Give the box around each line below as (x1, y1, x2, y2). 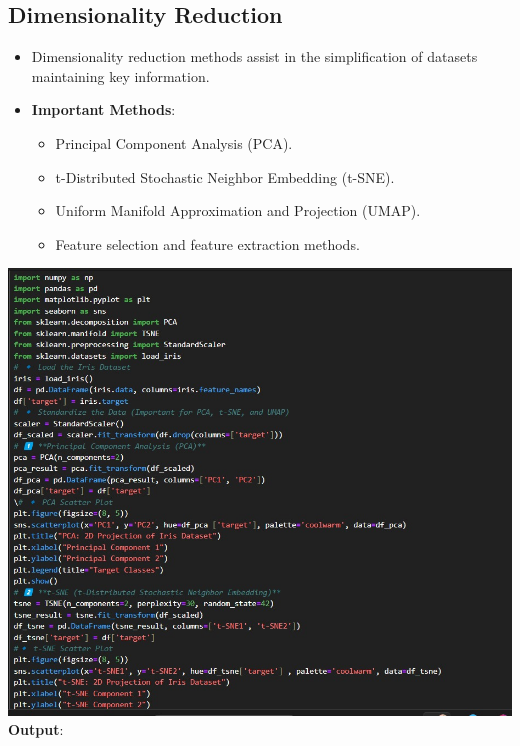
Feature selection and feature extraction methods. (55, 233, 360, 254)
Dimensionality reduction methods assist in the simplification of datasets (31, 46, 478, 67)
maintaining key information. (31, 65, 210, 86)
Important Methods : (31, 99, 176, 120)
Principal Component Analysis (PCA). (55, 132, 293, 153)
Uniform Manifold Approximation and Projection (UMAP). (55, 200, 421, 221)
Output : (8, 719, 64, 740)
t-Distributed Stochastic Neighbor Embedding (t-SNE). (55, 166, 395, 187)
